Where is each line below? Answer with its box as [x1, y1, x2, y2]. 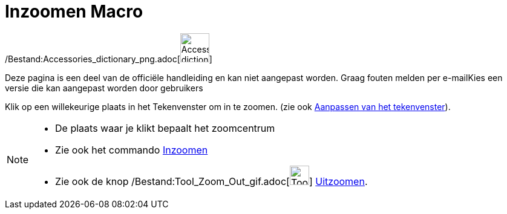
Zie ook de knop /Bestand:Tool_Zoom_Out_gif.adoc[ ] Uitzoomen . [55, 175, 368, 187]
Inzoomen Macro [5, 1, 143, 22]
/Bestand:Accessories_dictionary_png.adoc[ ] [5, 53, 212, 64]
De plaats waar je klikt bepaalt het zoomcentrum [55, 122, 275, 134]
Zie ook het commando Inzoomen [55, 143, 208, 156]
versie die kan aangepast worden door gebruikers [5, 82, 203, 93]
